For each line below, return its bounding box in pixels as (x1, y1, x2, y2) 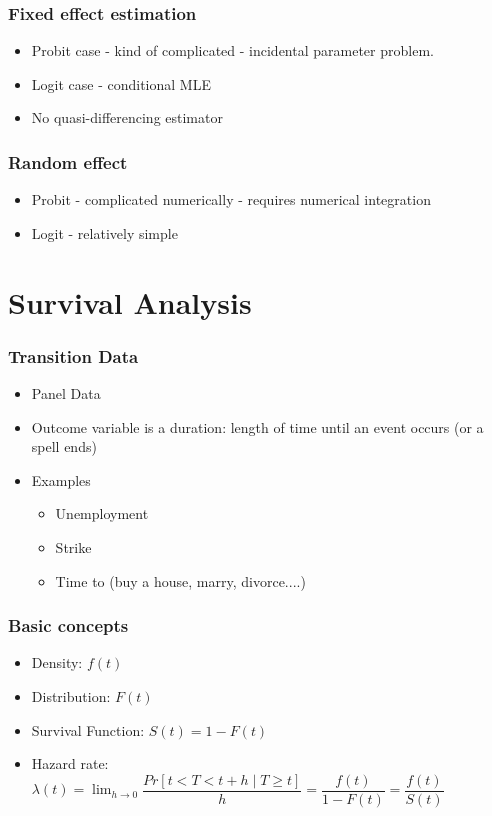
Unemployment (55, 503, 149, 524)
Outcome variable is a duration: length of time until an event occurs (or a (31, 416, 484, 437)
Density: (31, 652, 83, 673)
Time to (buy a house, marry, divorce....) (55, 570, 306, 591)
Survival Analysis (8, 281, 252, 322)
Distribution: (31, 685, 111, 706)
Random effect (8, 149, 128, 174)
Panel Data (31, 383, 101, 403)
